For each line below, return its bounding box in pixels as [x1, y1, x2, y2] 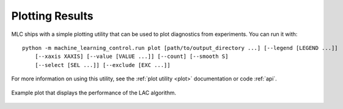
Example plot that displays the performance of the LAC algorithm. [11, 89, 177, 96]
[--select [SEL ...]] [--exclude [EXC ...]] [34, 62, 171, 68]
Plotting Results [11, 9, 94, 23]
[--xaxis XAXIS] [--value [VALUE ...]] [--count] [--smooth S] [34, 53, 229, 60]
